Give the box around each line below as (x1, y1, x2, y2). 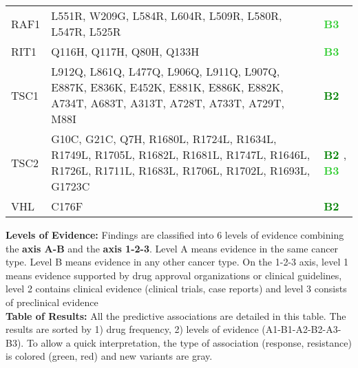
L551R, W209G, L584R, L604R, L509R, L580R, (51, 8, 282, 23)
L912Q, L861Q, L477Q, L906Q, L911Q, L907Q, (51, 63, 280, 79)
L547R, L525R (51, 23, 121, 39)
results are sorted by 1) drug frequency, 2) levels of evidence (6, 322, 259, 336)
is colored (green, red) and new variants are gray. (6, 349, 213, 363)
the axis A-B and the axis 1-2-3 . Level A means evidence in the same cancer (6, 241, 339, 255)
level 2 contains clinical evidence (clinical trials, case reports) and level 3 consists (6, 281, 347, 296)
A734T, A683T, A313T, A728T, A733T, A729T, (51, 95, 284, 111)
